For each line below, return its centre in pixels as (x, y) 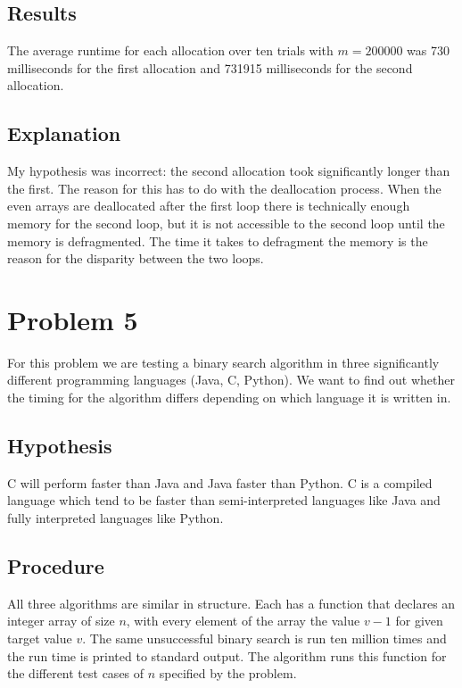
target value (40, 638)
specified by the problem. (228, 673)
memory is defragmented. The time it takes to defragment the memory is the (218, 240)
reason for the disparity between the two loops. (136, 258)
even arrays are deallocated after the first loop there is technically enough (209, 206)
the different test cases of (76, 673)
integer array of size (61, 621)
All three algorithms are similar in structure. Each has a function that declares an (231, 603)
